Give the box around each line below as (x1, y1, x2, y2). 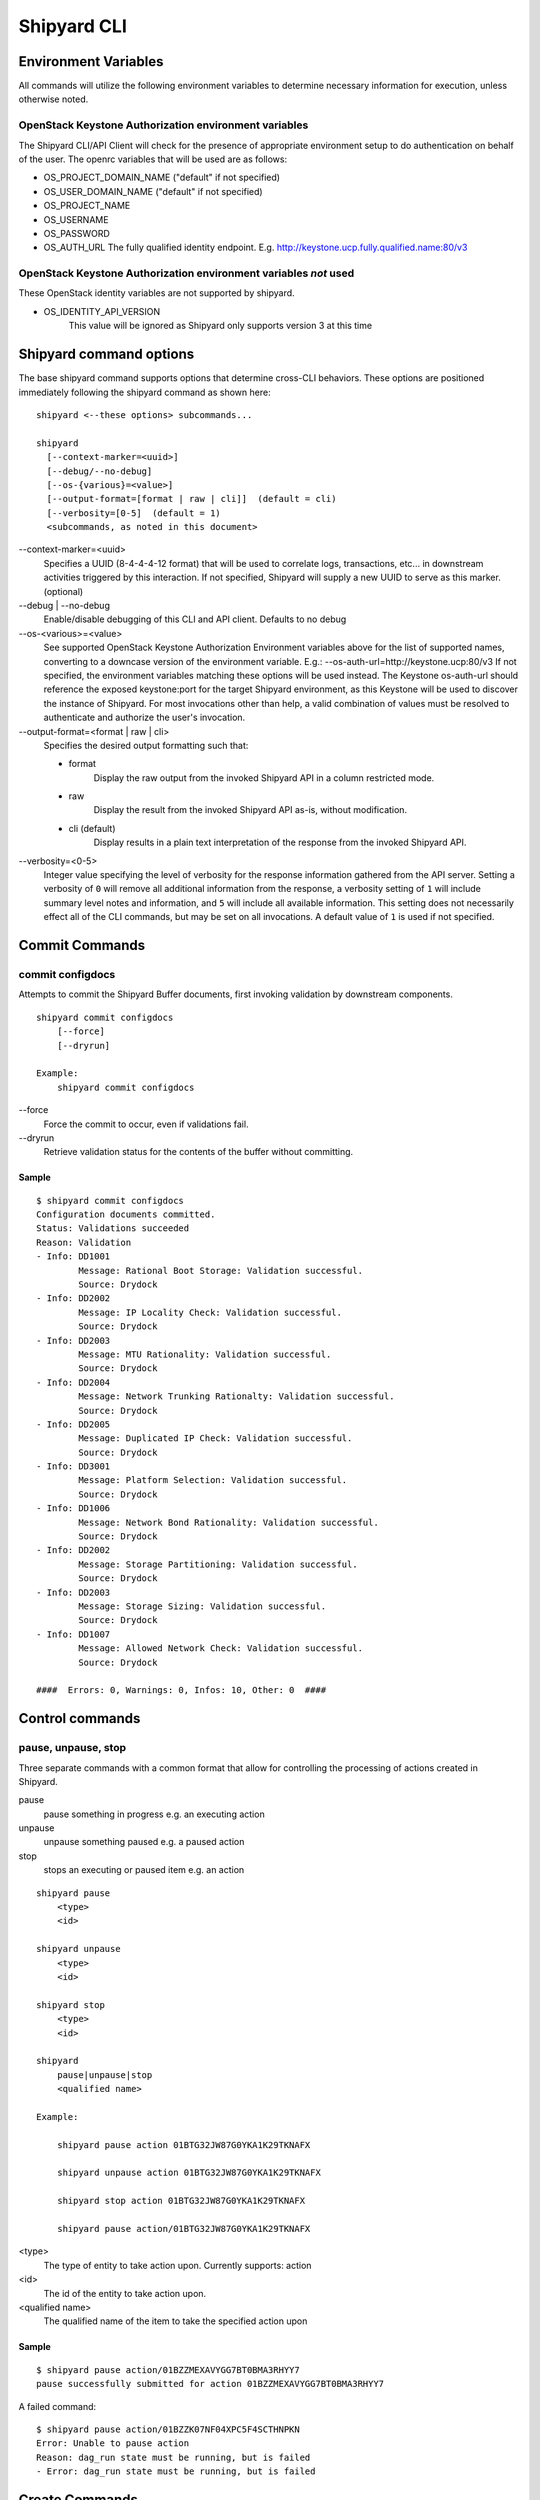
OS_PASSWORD (43, 227, 110, 239)
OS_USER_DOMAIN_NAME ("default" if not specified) (43, 185, 264, 197)
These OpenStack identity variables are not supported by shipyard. (18, 287, 295, 299)
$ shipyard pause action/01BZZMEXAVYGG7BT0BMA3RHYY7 (36, 2364, 300, 2375)
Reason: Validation (36, 1236, 132, 1248)
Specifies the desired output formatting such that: (43, 739, 249, 751)
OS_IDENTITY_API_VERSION (43, 305, 161, 317)
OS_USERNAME (43, 213, 109, 225)
